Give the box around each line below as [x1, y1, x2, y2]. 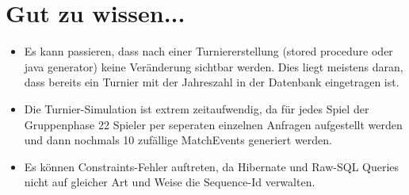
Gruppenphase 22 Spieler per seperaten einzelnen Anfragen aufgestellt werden [24, 116, 403, 132]
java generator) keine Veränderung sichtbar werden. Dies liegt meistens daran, [24, 58, 403, 75]
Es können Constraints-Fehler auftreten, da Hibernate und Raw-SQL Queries [24, 158, 399, 174]
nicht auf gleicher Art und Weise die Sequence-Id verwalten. [24, 174, 315, 190]
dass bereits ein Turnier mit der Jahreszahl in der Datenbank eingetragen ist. [24, 74, 399, 90]
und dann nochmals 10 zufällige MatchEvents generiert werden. [24, 132, 333, 148]
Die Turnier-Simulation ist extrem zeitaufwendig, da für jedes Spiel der [24, 100, 369, 117]
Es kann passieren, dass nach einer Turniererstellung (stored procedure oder [24, 43, 393, 59]
